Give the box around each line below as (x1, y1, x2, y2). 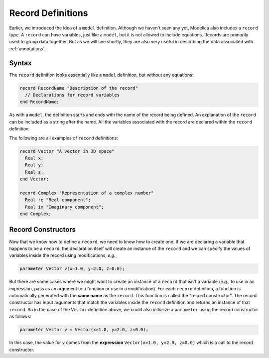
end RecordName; (19, 99, 60, 105)
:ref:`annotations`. (9, 45, 46, 52)
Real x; (25, 155, 44, 161)
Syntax (9, 59, 32, 67)
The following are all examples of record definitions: (9, 135, 118, 141)
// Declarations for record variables (25, 92, 120, 98)
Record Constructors (9, 226, 76, 234)
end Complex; (19, 211, 52, 217)
